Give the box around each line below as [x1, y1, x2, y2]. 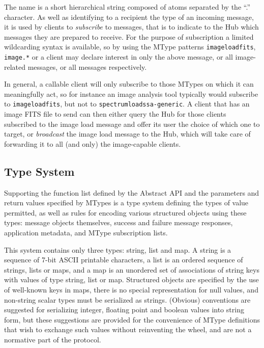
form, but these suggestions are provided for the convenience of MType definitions [4, 314, 260, 325]
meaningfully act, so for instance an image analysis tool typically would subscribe [4, 88, 258, 99]
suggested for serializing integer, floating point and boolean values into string [4, 304, 244, 315]
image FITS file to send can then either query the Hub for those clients [4, 109, 226, 119]
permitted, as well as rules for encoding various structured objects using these [4, 207, 247, 218]
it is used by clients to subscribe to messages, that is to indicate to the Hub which [4, 21, 259, 32]
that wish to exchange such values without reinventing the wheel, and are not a [4, 324, 252, 335]
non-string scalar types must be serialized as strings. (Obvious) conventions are [4, 294, 251, 305]
